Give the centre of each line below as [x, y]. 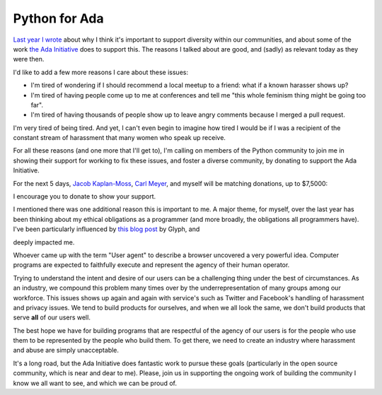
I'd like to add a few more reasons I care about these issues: [101, 72]
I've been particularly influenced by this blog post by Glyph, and [106, 229]
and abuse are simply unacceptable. [66, 350]
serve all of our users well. [52, 317]
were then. [29, 59]
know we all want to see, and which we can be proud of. [95, 383]
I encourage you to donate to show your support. [85, 196]
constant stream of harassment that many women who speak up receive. [120, 138]
